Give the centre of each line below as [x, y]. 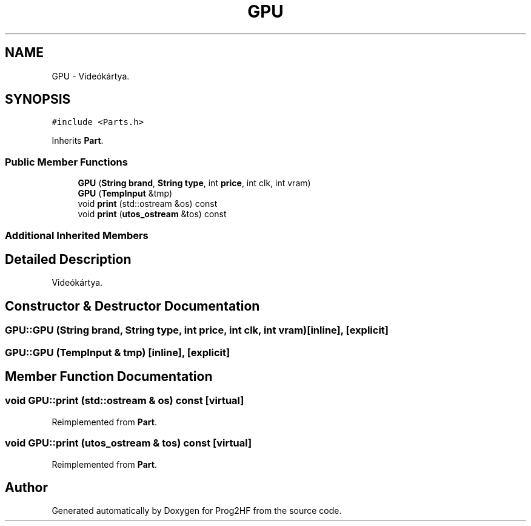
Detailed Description [68, 259]
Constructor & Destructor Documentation [132, 306]
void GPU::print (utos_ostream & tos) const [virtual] [129, 443]
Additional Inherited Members [77, 235]
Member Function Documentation [109, 377]
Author [26, 488]
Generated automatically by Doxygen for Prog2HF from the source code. [197, 511]
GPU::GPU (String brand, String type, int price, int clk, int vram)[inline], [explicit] [197, 330]
